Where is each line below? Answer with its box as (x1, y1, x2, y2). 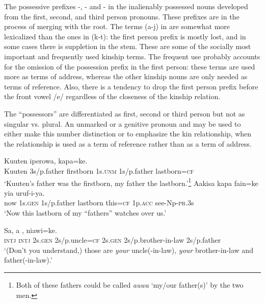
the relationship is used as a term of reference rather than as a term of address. (4, 138, 252, 149)
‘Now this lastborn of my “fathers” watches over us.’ (4, 207, 167, 218)
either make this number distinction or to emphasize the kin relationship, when (4, 128, 252, 139)
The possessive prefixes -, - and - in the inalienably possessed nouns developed (4, 1, 248, 11)
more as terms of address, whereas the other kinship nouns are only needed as (4, 71, 248, 82)
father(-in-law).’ (4, 254, 52, 265)
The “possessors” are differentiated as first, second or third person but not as (4, 108, 245, 119)
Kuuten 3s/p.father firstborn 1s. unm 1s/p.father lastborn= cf (4, 165, 194, 176)
